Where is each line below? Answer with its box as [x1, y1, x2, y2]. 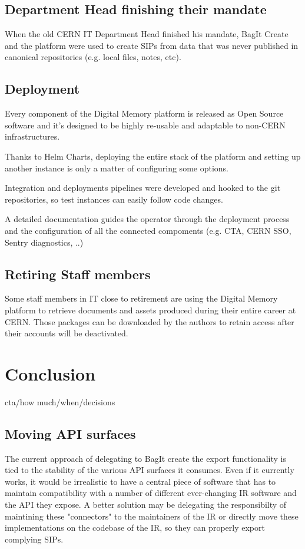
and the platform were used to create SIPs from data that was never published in [5, 39, 299, 51]
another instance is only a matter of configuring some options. [5, 161, 228, 174]
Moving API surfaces [5, 424, 136, 442]
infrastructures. [5, 130, 60, 143]
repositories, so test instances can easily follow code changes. [5, 193, 223, 205]
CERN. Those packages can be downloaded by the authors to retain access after [5, 315, 294, 328]
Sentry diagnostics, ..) [5, 236, 84, 248]
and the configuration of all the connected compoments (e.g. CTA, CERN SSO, [5, 224, 291, 236]
